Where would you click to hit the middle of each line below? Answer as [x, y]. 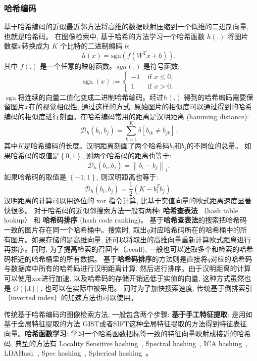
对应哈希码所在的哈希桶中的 [195, 229]
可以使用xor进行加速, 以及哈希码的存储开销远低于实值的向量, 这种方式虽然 [124, 278]
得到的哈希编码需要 [215, 97]
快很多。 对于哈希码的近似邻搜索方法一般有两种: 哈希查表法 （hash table [121, 210]
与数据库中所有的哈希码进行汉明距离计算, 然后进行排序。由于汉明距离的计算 [128, 268]
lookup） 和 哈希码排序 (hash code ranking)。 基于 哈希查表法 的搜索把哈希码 [126, 220]
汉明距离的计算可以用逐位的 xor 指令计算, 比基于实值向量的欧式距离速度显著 [128, 201]
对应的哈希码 [231, 258]
